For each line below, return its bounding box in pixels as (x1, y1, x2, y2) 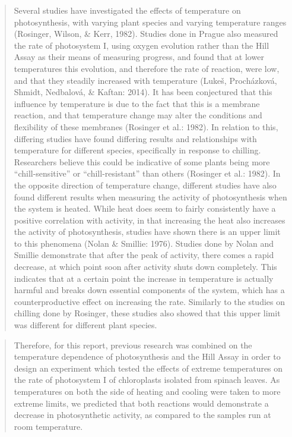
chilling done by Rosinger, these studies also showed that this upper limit (14, 307, 281, 319)
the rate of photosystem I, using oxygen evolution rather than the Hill (14, 39, 269, 51)
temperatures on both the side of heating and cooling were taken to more (14, 385, 281, 397)
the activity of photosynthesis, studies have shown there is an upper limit (14, 225, 281, 238)
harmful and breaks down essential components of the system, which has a (14, 284, 285, 296)
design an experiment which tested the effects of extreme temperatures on (14, 361, 283, 374)
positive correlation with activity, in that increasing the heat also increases (14, 213, 285, 226)
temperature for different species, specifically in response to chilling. (14, 144, 261, 156)
